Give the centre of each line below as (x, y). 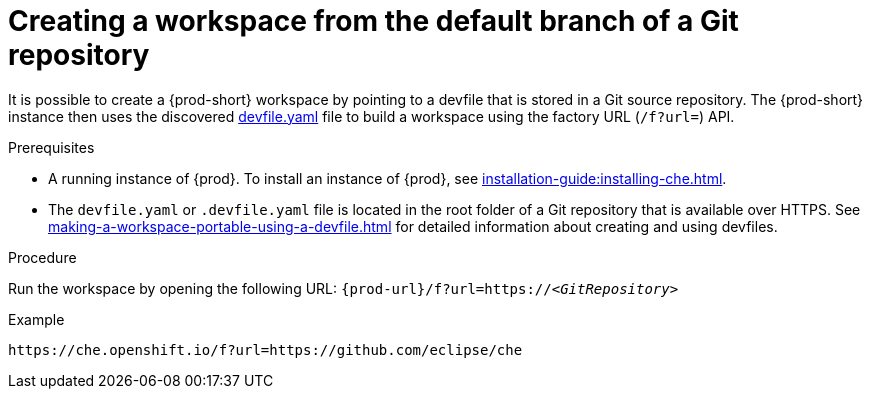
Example (36, 319)
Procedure (42, 257)
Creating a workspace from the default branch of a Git (373, 21)
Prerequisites (51, 147)
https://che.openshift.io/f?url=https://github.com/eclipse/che (265, 349)
